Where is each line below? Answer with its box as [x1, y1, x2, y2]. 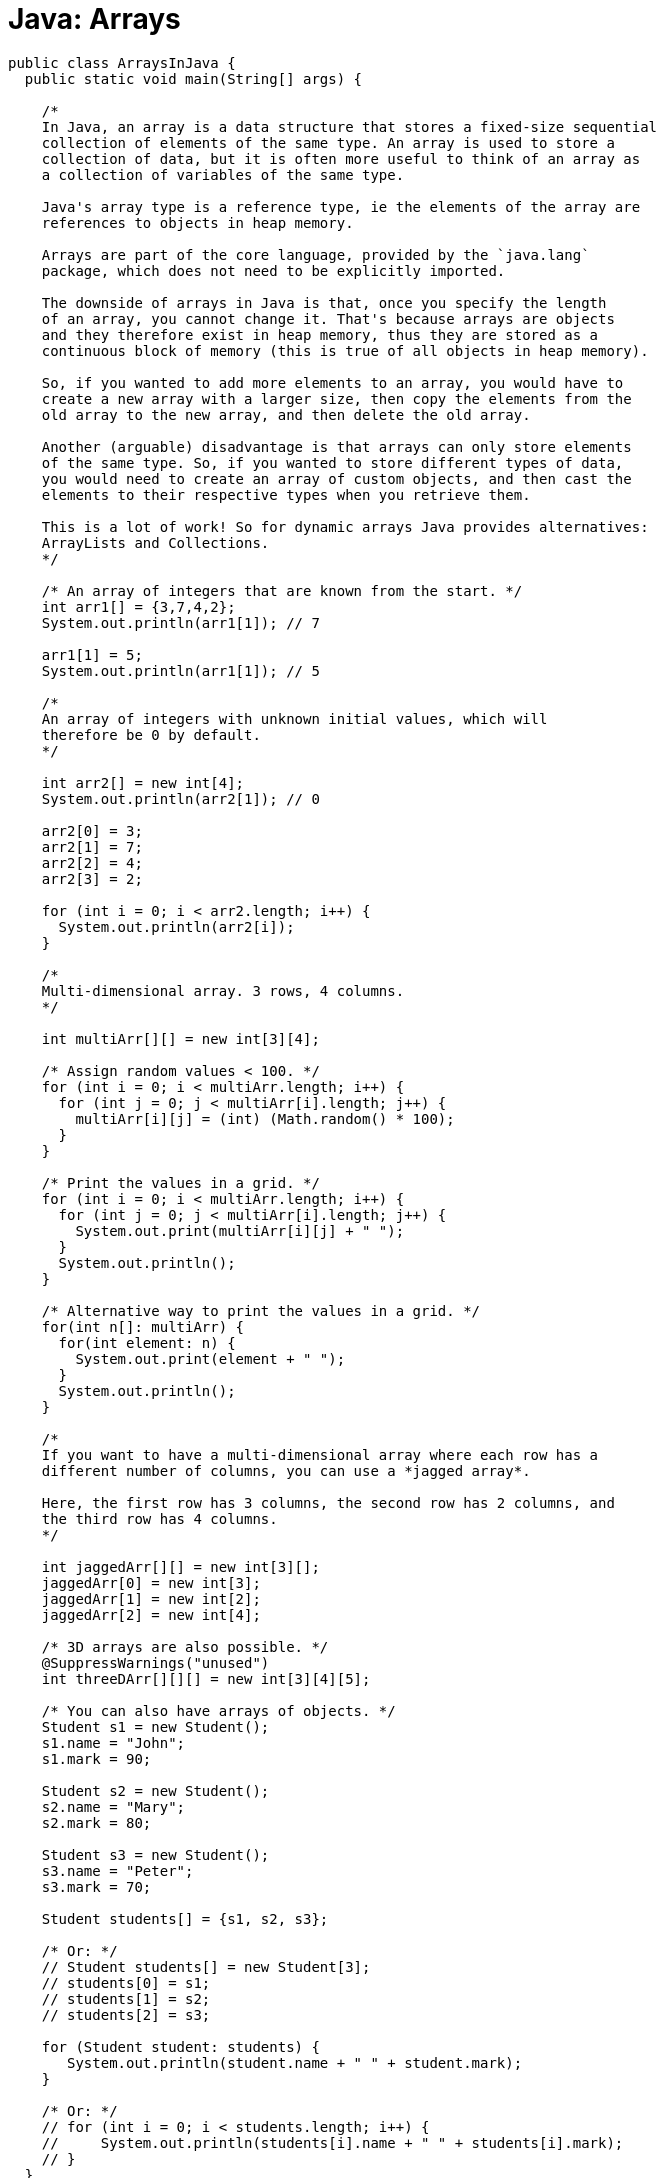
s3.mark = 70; [41, 1878, 152, 1895]
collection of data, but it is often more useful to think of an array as [41, 150, 641, 167]
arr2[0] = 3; [41, 822, 143, 839]
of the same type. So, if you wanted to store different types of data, [41, 454, 624, 471]
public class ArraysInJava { [8, 54, 236, 71]
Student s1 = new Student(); [41, 1718, 270, 1735]
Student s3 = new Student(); [41, 1846, 270, 1863]
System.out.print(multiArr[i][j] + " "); [75, 1222, 405, 1239]
